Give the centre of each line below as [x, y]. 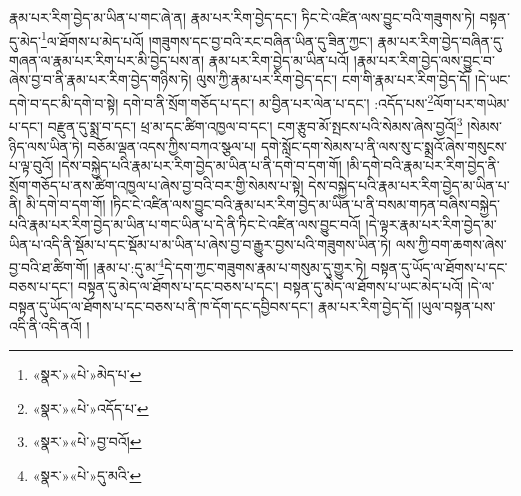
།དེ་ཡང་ [493, 79]
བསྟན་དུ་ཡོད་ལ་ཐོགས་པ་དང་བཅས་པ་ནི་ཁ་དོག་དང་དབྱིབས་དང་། [161, 305]
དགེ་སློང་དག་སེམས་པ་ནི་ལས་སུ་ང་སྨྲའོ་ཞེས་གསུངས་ [384, 145]
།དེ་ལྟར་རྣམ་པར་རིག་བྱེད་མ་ [431, 223]
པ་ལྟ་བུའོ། [31, 165]
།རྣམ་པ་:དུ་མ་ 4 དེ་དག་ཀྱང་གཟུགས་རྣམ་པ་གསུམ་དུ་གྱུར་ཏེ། [230, 265]
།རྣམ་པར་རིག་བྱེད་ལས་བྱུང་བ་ [424, 59]
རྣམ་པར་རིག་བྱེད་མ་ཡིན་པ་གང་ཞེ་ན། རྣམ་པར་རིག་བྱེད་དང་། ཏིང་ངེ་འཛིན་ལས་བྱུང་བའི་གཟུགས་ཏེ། [242, 17]
